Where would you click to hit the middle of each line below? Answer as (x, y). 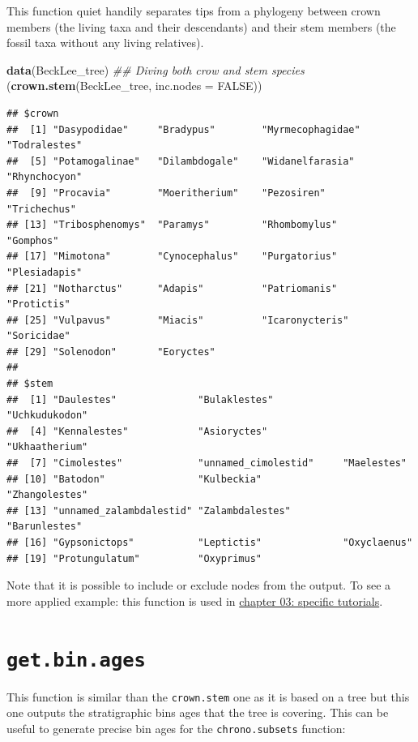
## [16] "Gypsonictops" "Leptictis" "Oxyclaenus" (210, 543)
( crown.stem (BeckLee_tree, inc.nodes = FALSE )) (134, 86)
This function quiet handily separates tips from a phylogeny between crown (194, 11)
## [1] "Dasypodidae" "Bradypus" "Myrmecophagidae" (183, 129)
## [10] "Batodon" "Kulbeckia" (134, 479)
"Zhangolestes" (47, 495)
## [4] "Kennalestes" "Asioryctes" (137, 431)
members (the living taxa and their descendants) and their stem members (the (201, 26)
